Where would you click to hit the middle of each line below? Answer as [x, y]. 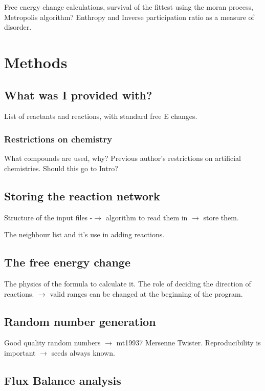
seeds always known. [83, 352]
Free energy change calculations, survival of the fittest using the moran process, [129, 7]
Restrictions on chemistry [58, 139]
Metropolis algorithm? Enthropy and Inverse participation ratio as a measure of [129, 17]
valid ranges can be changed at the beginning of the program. [146, 293]
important [20, 352]
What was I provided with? [78, 95]
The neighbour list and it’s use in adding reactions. [84, 234]
